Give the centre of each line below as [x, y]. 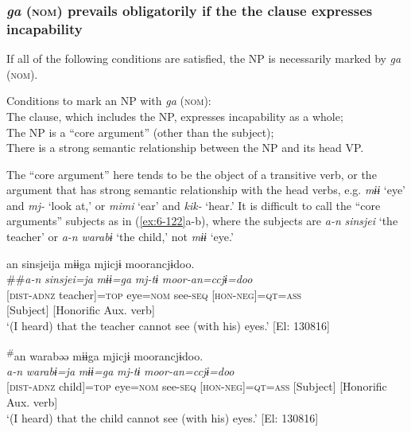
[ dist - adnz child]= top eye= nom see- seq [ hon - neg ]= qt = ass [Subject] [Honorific [197, 386]
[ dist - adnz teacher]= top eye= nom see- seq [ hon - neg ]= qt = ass [154, 294]
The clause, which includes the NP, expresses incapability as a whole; [175, 116]
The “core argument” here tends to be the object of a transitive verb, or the [192, 174]
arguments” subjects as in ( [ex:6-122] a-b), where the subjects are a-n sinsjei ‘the [202, 221]
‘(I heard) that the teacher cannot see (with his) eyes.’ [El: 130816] [168, 326]
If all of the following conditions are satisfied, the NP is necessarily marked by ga [204, 58]
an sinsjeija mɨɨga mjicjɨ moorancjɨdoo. [101, 263]
